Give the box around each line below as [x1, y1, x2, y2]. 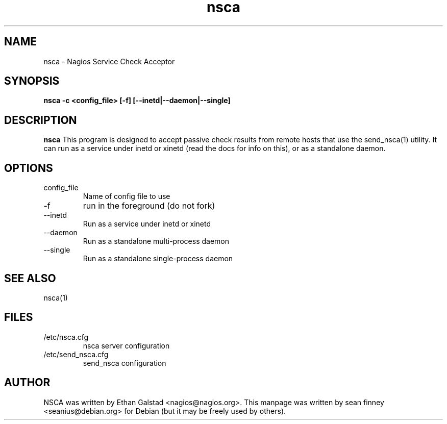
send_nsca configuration [83, 358, 166, 367]
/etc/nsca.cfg [43, 332, 89, 341]
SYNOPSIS [4, 74, 60, 88]
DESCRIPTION [4, 113, 77, 127]
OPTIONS [4, 161, 53, 174]
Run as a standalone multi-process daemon [83, 237, 229, 246]
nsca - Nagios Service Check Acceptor [43, 57, 175, 66]
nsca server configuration [83, 341, 170, 350]
